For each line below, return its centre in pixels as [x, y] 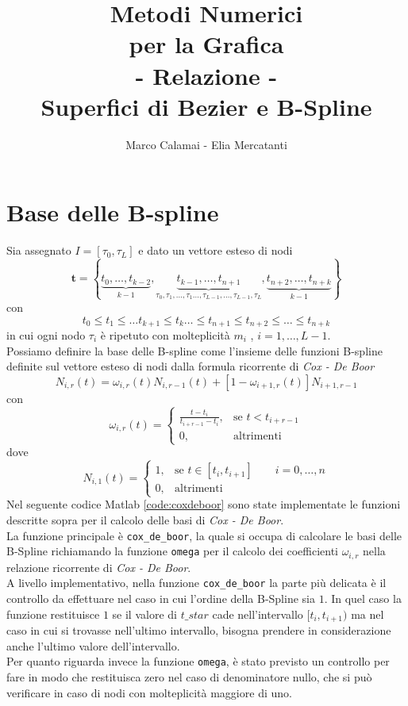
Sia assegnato [39, 250]
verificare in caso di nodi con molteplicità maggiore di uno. [149, 692]
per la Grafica [206, 44]
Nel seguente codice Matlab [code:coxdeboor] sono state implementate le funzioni [204, 504]
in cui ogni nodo [46, 334]
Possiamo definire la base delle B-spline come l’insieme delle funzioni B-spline [194, 350]
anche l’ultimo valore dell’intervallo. [93, 645]
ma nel [368, 614]
